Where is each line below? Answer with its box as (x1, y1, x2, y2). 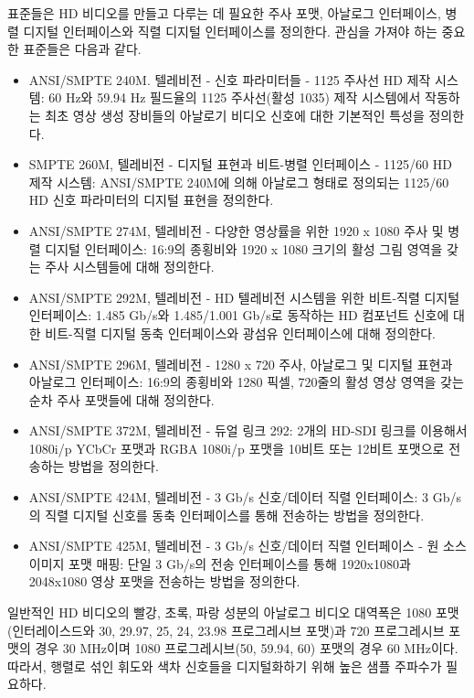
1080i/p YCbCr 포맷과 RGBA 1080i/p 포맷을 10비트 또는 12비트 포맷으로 (28, 438, 445, 457)
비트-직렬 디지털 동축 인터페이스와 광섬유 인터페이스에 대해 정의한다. (45, 323, 436, 342)
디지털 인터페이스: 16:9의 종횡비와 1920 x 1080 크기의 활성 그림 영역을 (45, 239, 443, 258)
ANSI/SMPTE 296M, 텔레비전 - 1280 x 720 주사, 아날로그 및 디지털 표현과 (28, 354, 453, 373)
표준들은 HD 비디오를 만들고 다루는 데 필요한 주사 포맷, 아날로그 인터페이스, (7, 4, 441, 22)
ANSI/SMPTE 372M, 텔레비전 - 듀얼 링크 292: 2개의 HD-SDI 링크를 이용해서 (28, 421, 468, 440)
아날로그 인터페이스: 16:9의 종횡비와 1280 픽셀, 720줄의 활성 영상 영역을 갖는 (28, 372, 464, 392)
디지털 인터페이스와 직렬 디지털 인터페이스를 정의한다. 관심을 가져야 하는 (23, 21, 437, 40)
